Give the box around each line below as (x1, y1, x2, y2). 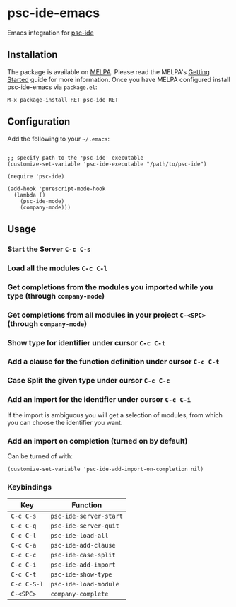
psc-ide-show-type (50, 571, 112, 579)
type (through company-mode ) (7, 291, 105, 301)
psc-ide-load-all (50, 532, 109, 540)
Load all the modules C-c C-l (7, 263, 108, 273)
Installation (7, 49, 58, 61)
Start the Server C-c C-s (7, 244, 91, 254)
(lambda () (13, 191, 46, 199)
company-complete (50, 590, 109, 599)
